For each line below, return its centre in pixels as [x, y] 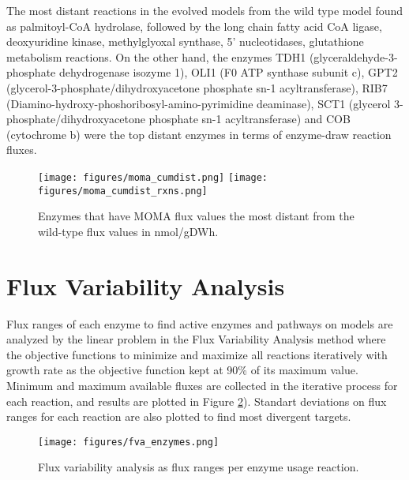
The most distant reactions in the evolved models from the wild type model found [205, 10]
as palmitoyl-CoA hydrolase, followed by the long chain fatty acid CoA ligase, [194, 26]
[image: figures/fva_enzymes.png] [129, 442]
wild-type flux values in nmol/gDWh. [128, 231]
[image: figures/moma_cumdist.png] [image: [153, 177]
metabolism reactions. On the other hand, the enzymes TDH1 [156, 56]
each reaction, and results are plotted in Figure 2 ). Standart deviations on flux [197, 401]
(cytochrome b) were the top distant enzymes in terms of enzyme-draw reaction [199, 134]
